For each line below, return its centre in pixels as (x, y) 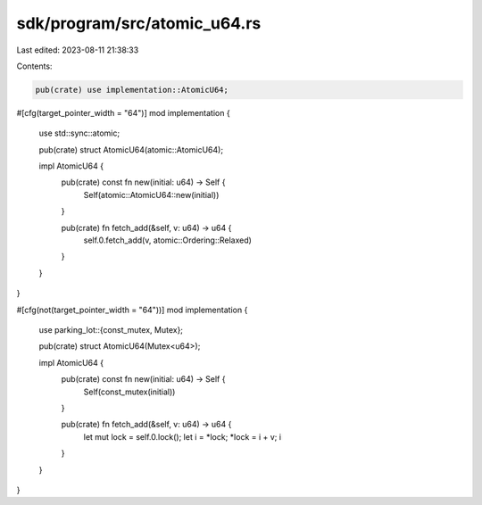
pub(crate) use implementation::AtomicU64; (132, 90)
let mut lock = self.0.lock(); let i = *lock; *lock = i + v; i (182, 436)
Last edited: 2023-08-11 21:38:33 (78, 50)
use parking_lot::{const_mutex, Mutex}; (111, 329)
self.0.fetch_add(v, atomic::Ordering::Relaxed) (167, 240)
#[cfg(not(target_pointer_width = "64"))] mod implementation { (132, 310)
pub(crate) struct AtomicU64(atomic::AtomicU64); (131, 149)
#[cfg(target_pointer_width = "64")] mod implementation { (124, 112)
